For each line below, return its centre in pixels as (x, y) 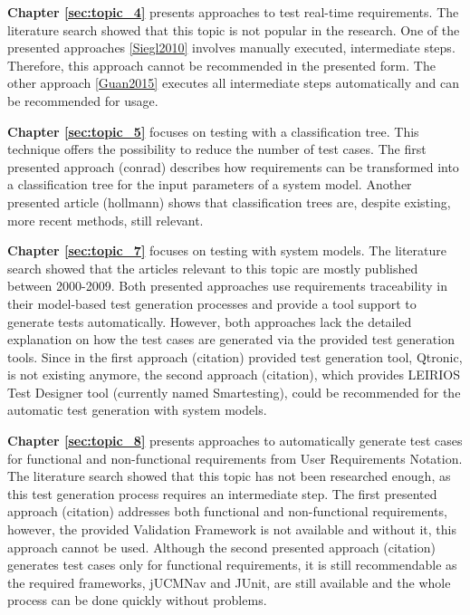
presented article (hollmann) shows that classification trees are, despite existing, (229, 202)
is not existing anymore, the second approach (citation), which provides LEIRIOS (234, 375)
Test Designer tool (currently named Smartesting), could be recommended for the (234, 392)
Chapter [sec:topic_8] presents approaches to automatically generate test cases (235, 441)
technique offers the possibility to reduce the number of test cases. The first (217, 149)
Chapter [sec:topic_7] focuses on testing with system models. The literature (227, 250)
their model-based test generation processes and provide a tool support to (212, 303)
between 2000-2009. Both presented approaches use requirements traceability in (227, 286)
